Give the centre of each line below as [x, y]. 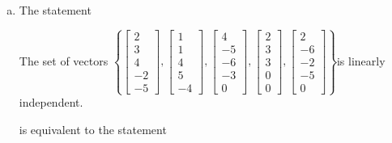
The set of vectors [64, 60]
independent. [51, 102]
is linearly [361, 60]
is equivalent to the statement [93, 129]
